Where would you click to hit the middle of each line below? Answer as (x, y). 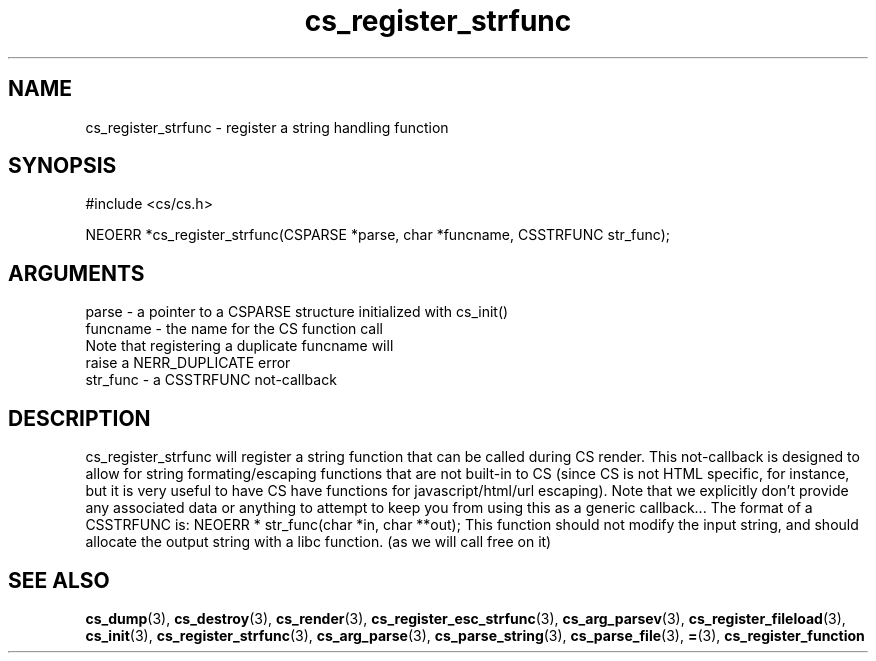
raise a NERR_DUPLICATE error (188, 363)
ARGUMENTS (76, 273)
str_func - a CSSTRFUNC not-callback (211, 380)
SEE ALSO (59, 580)
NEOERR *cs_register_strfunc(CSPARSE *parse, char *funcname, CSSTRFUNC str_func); (378, 235)
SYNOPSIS (62, 166)
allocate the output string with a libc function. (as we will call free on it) (318, 542)
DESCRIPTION (79, 418)
